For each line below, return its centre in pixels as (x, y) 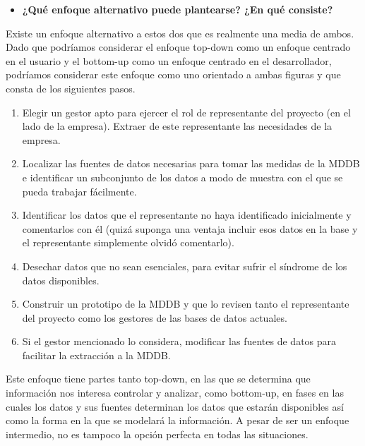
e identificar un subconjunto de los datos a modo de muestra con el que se (182, 177)
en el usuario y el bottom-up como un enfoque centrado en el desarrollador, (169, 60)
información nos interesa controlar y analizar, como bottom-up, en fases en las (175, 393)
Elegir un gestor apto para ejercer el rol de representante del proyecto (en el (186, 112)
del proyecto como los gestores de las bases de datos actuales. (155, 317)
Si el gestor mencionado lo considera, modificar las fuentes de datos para (179, 341)
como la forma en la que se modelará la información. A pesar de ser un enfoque (178, 420)
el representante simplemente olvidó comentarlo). (128, 242)
